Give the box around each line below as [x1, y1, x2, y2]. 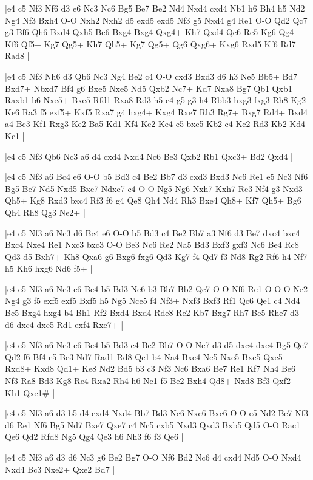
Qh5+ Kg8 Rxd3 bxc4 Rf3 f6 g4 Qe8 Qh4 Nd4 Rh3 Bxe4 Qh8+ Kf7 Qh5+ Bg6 [5, 194, 301, 207]
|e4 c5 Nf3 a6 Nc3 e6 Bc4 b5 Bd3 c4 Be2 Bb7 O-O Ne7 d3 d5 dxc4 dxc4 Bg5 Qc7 [5, 338, 308, 351]
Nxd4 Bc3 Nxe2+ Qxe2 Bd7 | [5, 462, 115, 475]
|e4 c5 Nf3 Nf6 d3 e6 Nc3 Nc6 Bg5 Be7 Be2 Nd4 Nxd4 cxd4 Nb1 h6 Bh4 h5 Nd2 [5, 2, 305, 14]
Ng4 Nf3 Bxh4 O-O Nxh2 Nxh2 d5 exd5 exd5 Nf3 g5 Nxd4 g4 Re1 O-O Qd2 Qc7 [5, 13, 308, 26]
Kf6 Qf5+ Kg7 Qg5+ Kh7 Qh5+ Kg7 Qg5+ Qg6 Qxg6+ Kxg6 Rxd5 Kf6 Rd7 [5, 37, 296, 50]
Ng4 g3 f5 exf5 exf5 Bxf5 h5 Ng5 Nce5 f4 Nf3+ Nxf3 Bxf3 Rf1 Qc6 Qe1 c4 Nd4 [5, 294, 300, 307]
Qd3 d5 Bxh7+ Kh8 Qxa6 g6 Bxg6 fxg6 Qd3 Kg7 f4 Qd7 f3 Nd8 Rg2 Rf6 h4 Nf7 [5, 250, 308, 262]
